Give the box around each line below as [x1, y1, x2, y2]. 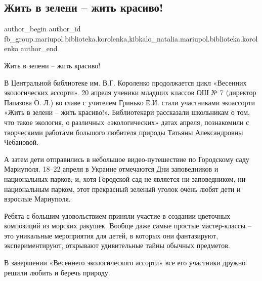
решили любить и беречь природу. [4, 267, 110, 277]
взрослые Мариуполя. [4, 193, 71, 204]
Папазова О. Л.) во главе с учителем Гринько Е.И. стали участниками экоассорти [4, 97, 255, 107]
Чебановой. [4, 137, 39, 147]
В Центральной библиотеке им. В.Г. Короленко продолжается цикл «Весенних [4, 77, 247, 88]
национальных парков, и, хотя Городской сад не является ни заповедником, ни [4, 173, 246, 184]
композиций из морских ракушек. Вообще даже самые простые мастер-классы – [4, 220, 251, 231]
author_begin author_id [4, 23, 81, 34]
